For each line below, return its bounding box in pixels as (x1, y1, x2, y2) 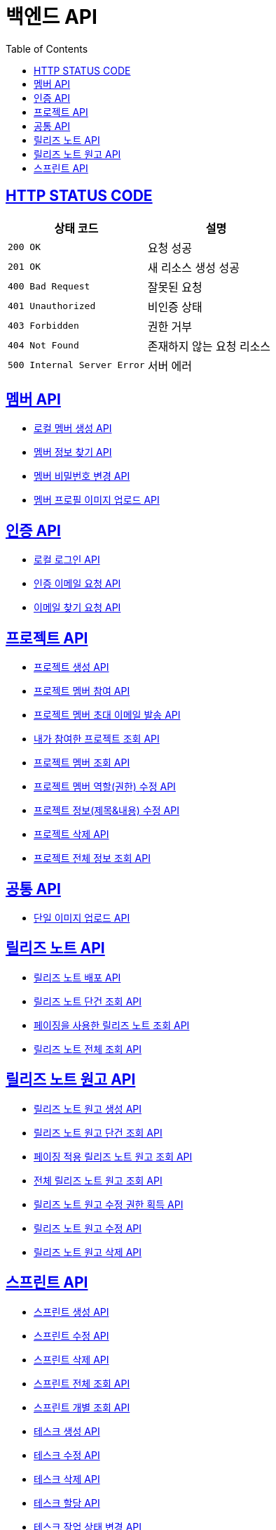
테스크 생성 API (34, 1425, 100, 1437)
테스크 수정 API (34, 1449, 100, 1461)
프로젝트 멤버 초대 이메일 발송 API (34, 709, 181, 721)
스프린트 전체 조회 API (34, 1377, 130, 1390)
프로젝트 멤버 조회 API (34, 757, 130, 769)
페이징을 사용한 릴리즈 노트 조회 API (34, 1019, 190, 1031)
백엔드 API (6, 5, 97, 29)
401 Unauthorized (8, 301, 96, 312)
